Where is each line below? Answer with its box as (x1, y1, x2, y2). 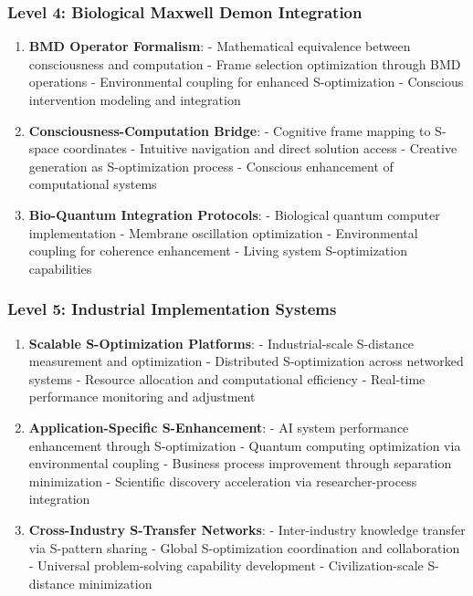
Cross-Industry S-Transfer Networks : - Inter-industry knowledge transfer (28, 519, 466, 538)
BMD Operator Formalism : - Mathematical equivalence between (28, 37, 411, 56)
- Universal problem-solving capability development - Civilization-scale (28, 556, 424, 575)
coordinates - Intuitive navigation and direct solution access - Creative (63, 139, 457, 158)
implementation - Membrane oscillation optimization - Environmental (28, 223, 418, 242)
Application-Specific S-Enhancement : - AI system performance (28, 417, 409, 436)
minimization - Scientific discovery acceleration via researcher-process (28, 471, 417, 490)
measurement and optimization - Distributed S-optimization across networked (28, 351, 464, 371)
